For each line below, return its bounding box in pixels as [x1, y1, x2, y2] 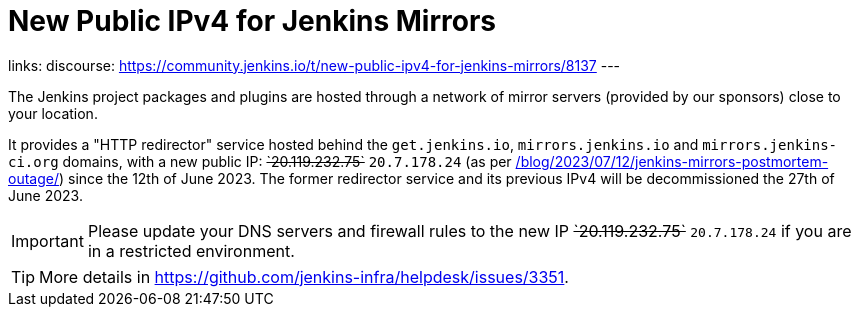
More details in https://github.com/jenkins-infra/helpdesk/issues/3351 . [39, 266, 569, 287]
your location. [8, 104, 98, 122]
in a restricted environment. [87, 240, 295, 261]
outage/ [8, 169, 59, 187]
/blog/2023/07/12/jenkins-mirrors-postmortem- [515, 152, 829, 170]
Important [11, 230, 84, 251]
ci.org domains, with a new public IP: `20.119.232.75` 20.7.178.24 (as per [8, 152, 512, 170]
